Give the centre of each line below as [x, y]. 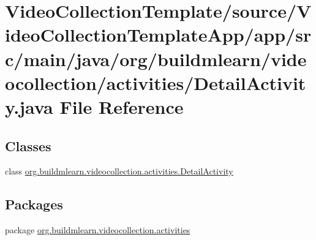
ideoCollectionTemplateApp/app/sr [158, 35]
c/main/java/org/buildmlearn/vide [156, 58]
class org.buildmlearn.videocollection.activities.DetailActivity [119, 171]
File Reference [122, 106]
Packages [34, 204]
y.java [29, 106]
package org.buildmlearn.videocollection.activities [98, 230]
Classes [28, 145]
